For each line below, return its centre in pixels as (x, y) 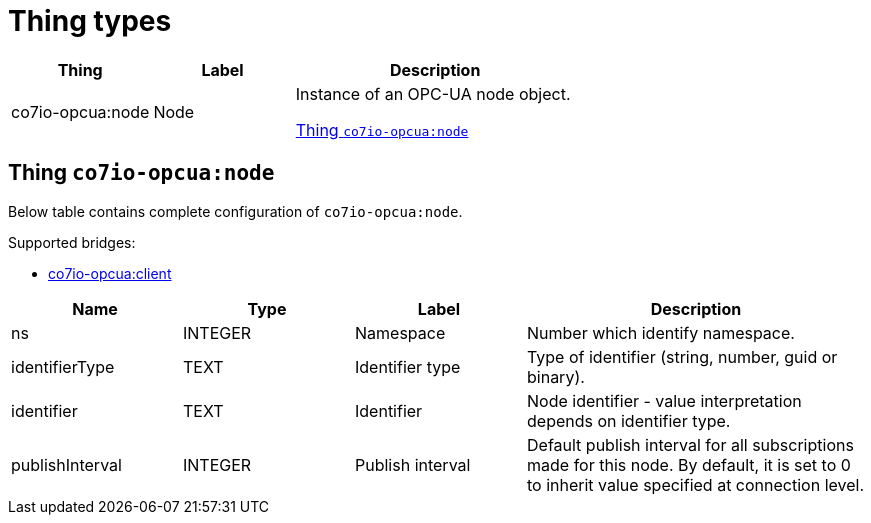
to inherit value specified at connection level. (696, 484)
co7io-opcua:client (110, 273)
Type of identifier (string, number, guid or (682, 356)
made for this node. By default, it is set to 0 (689, 464)
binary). (556, 376)
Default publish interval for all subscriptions (690, 444)
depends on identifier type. (629, 420)
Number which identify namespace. (661, 332)
